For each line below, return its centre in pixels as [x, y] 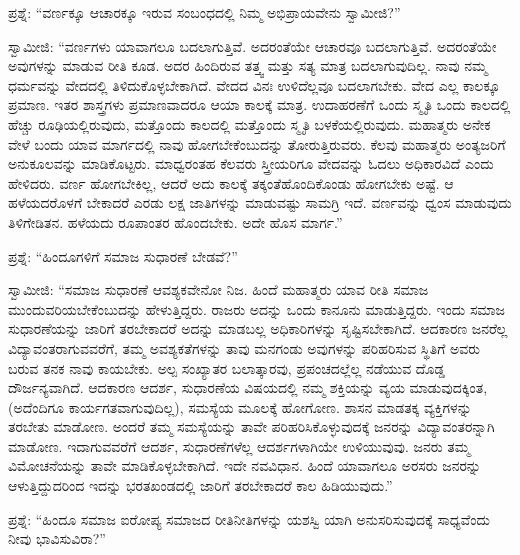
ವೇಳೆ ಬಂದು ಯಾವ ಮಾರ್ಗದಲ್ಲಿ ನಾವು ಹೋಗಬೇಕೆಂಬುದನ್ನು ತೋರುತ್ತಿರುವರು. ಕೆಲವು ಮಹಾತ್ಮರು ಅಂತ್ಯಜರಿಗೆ [257, 143]
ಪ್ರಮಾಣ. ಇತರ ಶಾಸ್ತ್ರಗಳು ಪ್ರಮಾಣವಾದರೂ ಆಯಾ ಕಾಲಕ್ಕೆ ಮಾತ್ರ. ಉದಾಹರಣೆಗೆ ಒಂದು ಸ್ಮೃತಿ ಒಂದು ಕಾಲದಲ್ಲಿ [259, 104]
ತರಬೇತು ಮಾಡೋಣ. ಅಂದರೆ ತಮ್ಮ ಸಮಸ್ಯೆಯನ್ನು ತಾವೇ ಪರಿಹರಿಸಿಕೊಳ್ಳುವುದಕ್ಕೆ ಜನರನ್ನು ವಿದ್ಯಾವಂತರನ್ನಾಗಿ [251, 426]
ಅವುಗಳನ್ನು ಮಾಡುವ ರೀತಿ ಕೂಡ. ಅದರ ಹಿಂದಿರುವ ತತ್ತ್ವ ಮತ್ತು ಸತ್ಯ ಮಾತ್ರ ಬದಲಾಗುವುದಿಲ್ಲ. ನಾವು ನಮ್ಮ [248, 65]
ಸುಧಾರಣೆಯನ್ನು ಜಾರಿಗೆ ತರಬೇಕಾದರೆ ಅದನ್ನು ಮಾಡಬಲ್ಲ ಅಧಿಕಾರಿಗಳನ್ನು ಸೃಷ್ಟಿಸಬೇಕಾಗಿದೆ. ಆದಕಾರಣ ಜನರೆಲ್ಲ [258, 328]
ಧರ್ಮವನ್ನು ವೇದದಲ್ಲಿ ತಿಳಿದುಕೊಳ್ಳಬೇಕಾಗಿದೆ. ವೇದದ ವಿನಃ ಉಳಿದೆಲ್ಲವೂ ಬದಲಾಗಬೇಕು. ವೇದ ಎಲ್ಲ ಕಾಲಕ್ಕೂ [254, 84]
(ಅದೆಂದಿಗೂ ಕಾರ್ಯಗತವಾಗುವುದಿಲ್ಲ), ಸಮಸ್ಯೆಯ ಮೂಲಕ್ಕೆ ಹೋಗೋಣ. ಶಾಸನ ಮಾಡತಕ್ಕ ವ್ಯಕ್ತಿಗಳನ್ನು [240, 406]
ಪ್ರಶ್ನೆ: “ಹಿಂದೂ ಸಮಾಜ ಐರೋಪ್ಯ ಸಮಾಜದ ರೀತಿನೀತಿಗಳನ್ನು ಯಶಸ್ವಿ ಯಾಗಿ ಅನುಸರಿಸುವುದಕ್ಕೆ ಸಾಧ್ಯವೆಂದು [249, 518]
